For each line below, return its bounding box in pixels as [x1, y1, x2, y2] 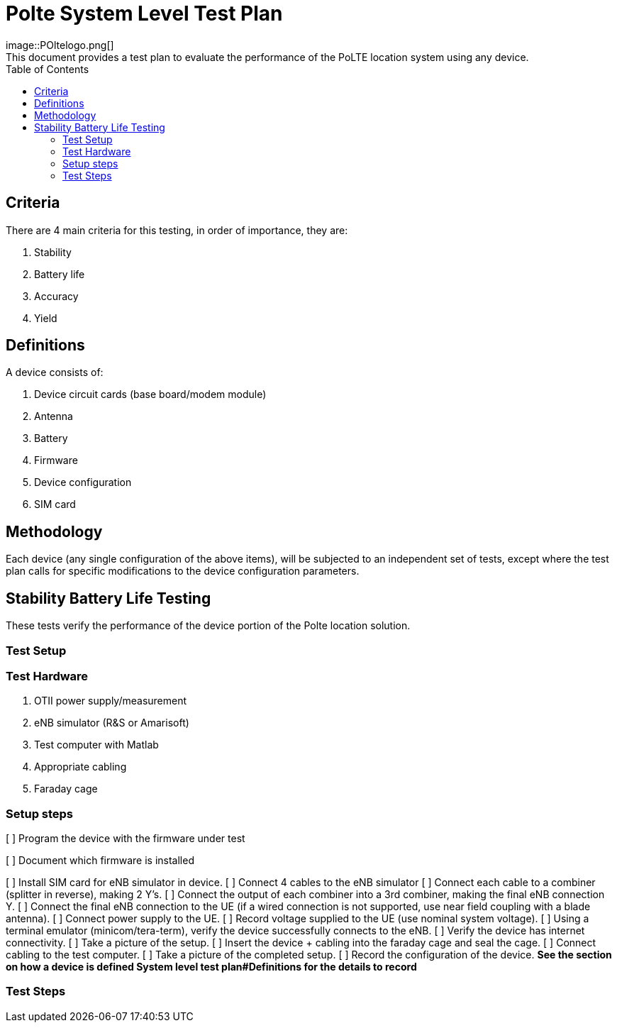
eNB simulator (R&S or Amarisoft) [34, 717, 189, 729]
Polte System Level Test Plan [6, 1, 283, 26]
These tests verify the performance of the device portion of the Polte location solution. [6, 619, 411, 632]
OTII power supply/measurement [34, 695, 187, 707]
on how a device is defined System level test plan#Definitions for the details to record [6, 961, 417, 973]
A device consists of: [6, 366, 104, 379]
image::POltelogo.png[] [6, 38, 114, 51]
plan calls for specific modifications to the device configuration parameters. [6, 565, 360, 577]
